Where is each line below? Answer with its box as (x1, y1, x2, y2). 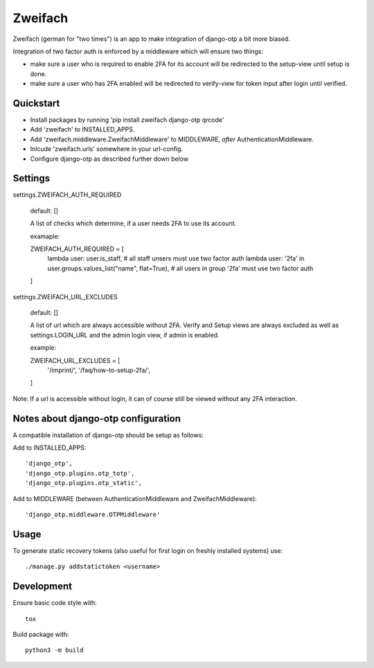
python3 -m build (25, 647, 84, 654)
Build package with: (12, 630, 69, 638)
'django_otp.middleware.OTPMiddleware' (25, 510, 161, 518)
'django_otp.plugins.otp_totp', (25, 469, 135, 477)
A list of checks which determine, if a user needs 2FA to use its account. (30, 219, 237, 228)
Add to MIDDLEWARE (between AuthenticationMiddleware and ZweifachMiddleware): (12, 494, 257, 502)
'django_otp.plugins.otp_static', (25, 479, 142, 487)
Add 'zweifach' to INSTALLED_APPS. (30, 125, 135, 134)
